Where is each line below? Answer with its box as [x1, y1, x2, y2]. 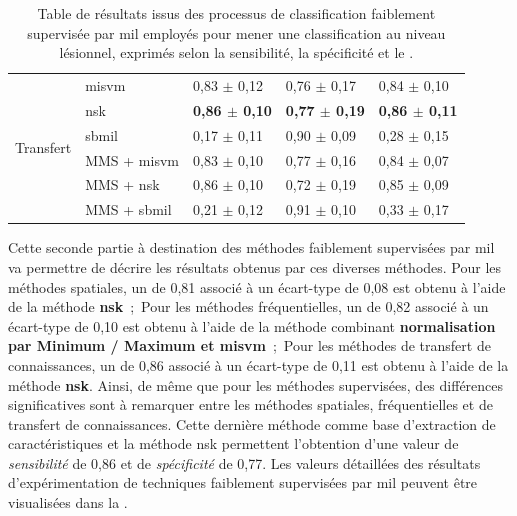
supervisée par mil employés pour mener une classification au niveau [27, 22, 446, 43]
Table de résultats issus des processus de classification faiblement [37, 3, 436, 23]
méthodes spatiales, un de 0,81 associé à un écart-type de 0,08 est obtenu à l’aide [8, 276, 506, 297]
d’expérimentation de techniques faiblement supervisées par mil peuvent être [8, 472, 478, 493]
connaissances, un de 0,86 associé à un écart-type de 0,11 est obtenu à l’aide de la [8, 354, 509, 375]
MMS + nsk [85, 174, 160, 195]
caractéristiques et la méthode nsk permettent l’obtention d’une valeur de [8, 433, 459, 454]
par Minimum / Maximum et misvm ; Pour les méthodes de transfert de [8, 335, 491, 356]
